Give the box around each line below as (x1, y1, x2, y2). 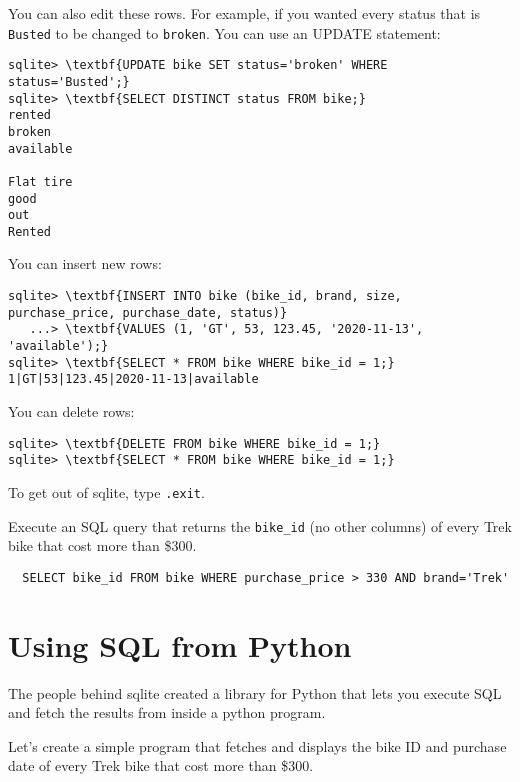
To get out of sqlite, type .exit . (8, 481, 205, 502)
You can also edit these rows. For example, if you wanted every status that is (8, 3, 481, 23)
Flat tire (8, 174, 73, 189)
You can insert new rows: (8, 253, 162, 274)
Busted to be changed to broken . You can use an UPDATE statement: (8, 22, 441, 43)
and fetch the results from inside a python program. (8, 702, 326, 723)
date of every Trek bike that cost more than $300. (8, 755, 314, 776)
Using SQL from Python (8, 624, 352, 665)
